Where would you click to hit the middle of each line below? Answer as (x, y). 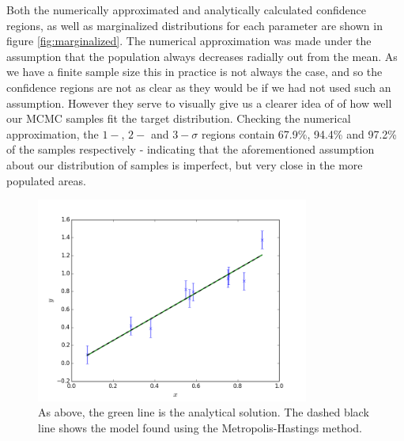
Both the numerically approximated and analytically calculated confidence (186, 10)
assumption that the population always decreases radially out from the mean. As (202, 56)
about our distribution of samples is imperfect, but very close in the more (185, 164)
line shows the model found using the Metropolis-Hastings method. (200, 427)
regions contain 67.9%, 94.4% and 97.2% (299, 133)
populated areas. (46, 180)
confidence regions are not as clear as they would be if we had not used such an (199, 87)
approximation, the (53, 133)
